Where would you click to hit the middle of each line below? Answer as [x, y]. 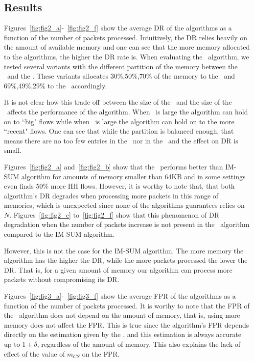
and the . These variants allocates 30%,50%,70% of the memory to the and [121, 76]
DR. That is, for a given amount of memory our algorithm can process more [118, 269]
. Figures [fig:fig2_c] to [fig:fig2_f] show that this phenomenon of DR [114, 214]
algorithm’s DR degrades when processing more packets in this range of [111, 195]
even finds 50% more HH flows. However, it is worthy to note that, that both [119, 186]
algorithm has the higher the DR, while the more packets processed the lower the [126, 260]
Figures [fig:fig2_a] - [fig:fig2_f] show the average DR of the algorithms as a [118, 28]
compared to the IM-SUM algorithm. [59, 234]
